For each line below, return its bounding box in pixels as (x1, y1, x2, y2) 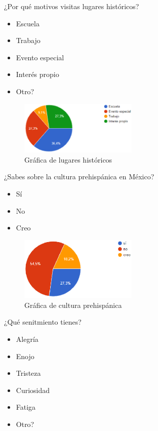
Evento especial (16, 52, 64, 62)
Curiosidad (16, 384, 50, 395)
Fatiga (16, 402, 36, 412)
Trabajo (16, 35, 41, 46)
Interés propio (16, 69, 59, 80)
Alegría (16, 333, 38, 344)
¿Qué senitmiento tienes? (4, 317, 82, 327)
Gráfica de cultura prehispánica (24, 299, 122, 310)
